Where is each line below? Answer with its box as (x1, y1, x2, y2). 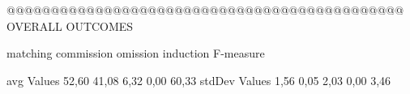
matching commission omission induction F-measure (6, 45, 265, 62)
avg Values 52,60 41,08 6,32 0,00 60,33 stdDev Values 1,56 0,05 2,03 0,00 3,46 (6, 71, 391, 88)
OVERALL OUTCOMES (6, 17, 134, 34)
